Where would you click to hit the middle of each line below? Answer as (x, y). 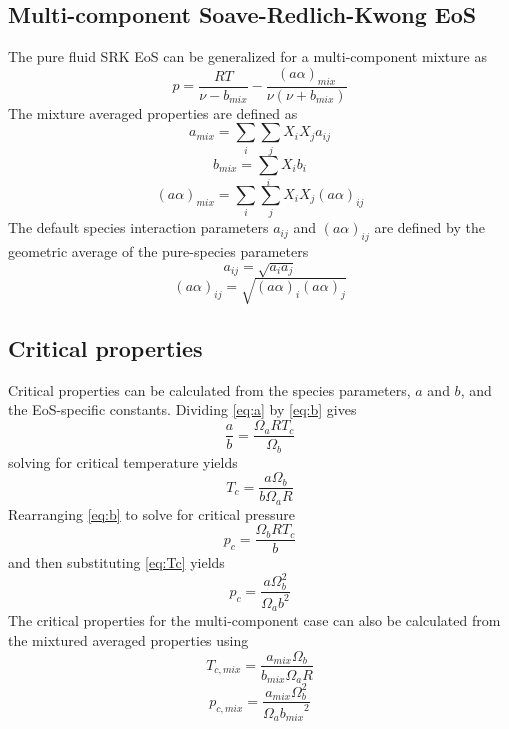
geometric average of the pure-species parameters (158, 251)
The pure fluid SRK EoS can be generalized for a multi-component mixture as (247, 56)
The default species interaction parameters (138, 227)
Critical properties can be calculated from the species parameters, (209, 389)
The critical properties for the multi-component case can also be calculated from (254, 620)
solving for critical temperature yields (123, 461)
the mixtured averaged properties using (128, 639)
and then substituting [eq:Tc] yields (116, 562)
